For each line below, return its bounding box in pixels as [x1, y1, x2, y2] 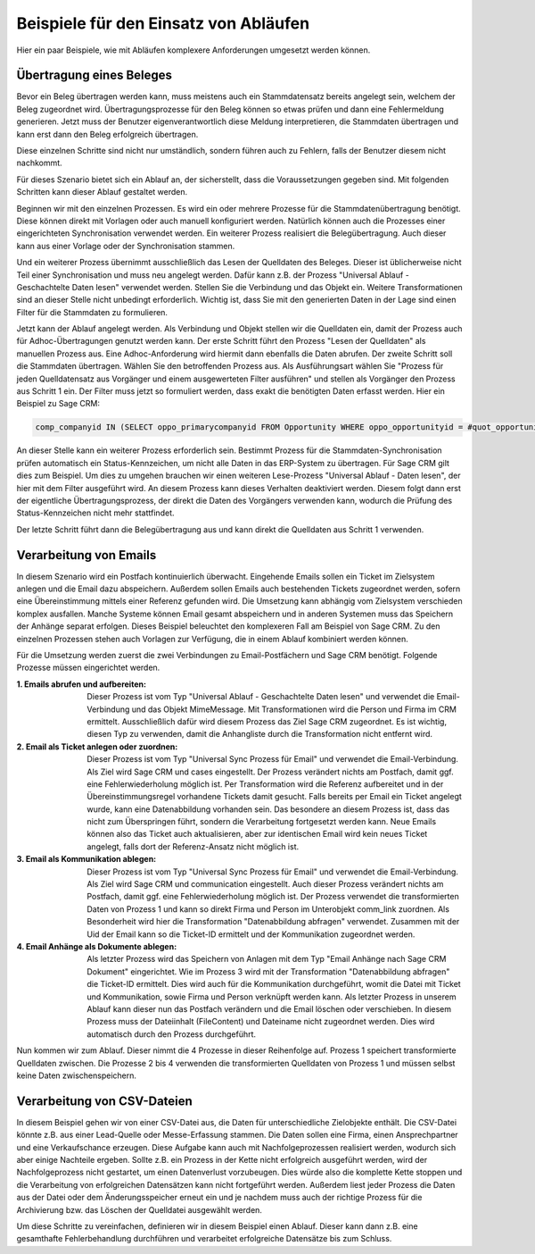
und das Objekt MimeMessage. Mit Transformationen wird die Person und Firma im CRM [131, 704, 457, 715]
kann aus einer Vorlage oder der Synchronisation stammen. [16, 240, 235, 251]
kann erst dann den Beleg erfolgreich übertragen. [16, 129, 199, 139]
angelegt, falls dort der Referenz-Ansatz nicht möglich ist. [86, 840, 300, 852]
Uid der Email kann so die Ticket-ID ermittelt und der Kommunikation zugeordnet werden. [86, 929, 416, 940]
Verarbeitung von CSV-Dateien [16, 1093, 193, 1108]
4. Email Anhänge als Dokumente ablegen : [16, 940, 177, 951]
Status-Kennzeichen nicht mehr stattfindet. [16, 507, 175, 518]
